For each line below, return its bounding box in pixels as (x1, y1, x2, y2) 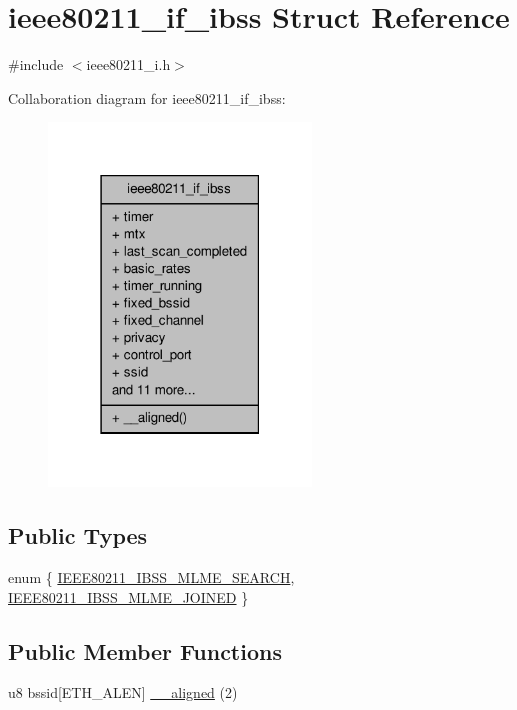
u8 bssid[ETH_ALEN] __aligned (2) (8, 682, 238, 703)
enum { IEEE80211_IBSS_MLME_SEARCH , (8, 567, 295, 588)
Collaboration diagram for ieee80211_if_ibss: (8, 87, 286, 108)
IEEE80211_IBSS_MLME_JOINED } (8, 586, 249, 607)
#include (8, 54, 64, 75)
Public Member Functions (8, 635, 282, 666)
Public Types (8, 520, 148, 551)
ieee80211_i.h (86, 54, 171, 75)
